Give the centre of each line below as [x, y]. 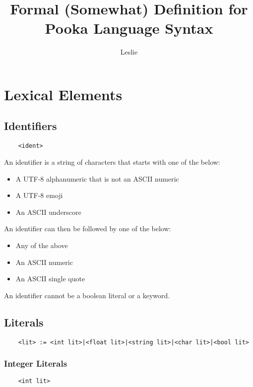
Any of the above [42, 245]
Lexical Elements [63, 94]
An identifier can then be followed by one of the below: [88, 228]
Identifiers [31, 126]
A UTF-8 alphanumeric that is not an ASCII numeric [97, 178]
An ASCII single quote [50, 279]
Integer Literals [36, 363]
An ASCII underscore [48, 212]
